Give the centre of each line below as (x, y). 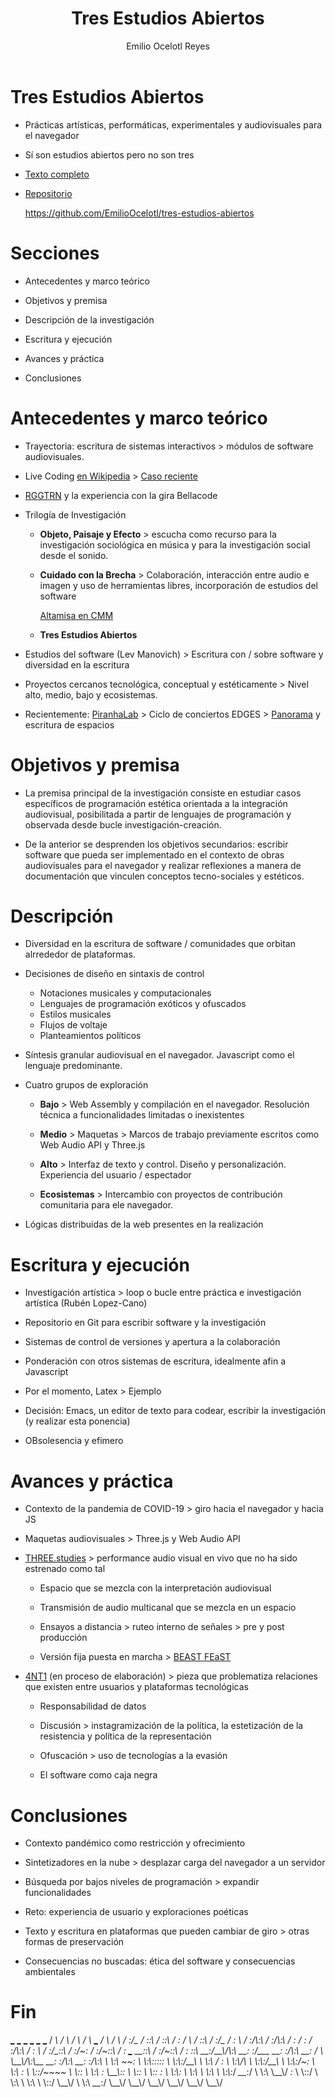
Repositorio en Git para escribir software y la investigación (145, 1323)
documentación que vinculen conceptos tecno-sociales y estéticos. (164, 876)
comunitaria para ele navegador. (106, 1205)
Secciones (55, 253)
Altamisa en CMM (76, 615)
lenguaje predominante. (73, 1066)
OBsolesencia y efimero (74, 1441)
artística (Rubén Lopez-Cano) (86, 1303)
